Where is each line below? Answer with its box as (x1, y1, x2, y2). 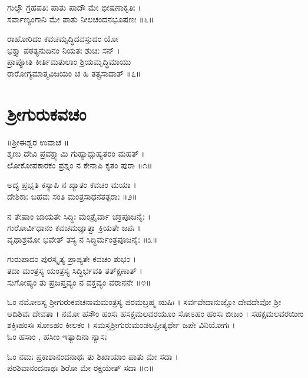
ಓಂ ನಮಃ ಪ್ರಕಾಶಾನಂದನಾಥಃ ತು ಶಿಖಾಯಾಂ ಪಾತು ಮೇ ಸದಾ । (7, 350, 178, 362)
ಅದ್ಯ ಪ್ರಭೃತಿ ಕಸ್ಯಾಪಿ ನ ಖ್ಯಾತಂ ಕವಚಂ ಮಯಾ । (7, 178, 137, 191)
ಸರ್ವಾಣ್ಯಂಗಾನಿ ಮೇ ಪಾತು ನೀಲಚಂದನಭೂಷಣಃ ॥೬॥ (7, 12, 154, 25)
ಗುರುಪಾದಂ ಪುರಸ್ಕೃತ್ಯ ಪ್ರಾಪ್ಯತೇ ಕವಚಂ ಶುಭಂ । (7, 253, 136, 265)
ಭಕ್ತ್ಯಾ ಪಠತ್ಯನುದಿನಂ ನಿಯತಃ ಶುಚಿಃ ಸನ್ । (7, 44, 120, 56)
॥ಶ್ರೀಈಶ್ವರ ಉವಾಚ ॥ (7, 135, 69, 148)
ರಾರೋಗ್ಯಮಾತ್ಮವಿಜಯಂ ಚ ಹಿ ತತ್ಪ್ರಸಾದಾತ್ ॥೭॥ (7, 67, 141, 79)
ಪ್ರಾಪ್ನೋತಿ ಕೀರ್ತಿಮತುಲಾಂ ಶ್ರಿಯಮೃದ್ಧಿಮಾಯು (7, 55, 131, 68)
